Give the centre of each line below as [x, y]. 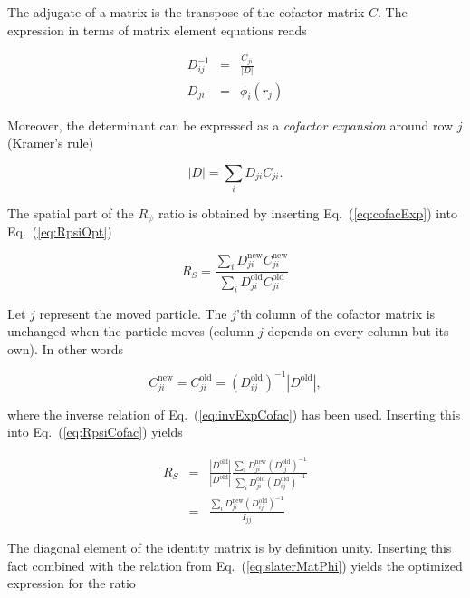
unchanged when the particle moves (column [131, 331]
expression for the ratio [72, 583]
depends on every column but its [358, 331]
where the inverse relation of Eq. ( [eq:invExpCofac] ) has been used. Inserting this [234, 414]
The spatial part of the [71, 213]
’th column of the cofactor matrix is [336, 313]
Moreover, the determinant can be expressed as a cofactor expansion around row [230, 125]
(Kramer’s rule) [51, 143]
